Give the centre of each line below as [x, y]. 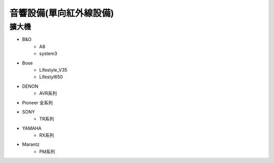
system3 [48, 53]
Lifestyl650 [51, 77]
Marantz [31, 144]
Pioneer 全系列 [38, 102]
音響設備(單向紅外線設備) [62, 13]
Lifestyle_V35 [53, 70]
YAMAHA [32, 128]
